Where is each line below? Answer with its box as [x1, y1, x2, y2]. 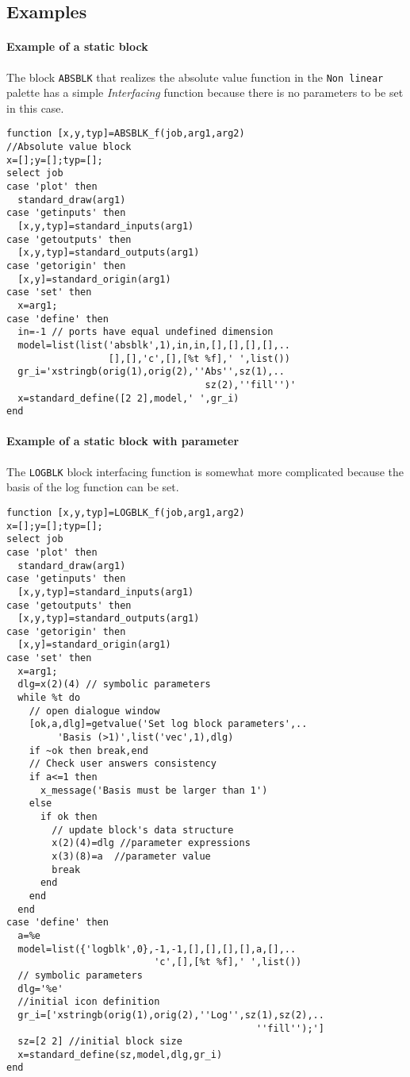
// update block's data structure [52, 824, 234, 836]
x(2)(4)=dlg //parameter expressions [52, 837, 251, 849]
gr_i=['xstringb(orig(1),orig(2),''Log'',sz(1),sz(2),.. [17, 1009, 324, 1021]
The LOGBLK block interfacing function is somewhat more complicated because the [6, 463, 404, 479]
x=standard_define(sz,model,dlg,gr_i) [17, 1048, 223, 1060]
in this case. [6, 99, 64, 116]
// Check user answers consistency [29, 758, 216, 770]
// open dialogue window [29, 705, 160, 717]
